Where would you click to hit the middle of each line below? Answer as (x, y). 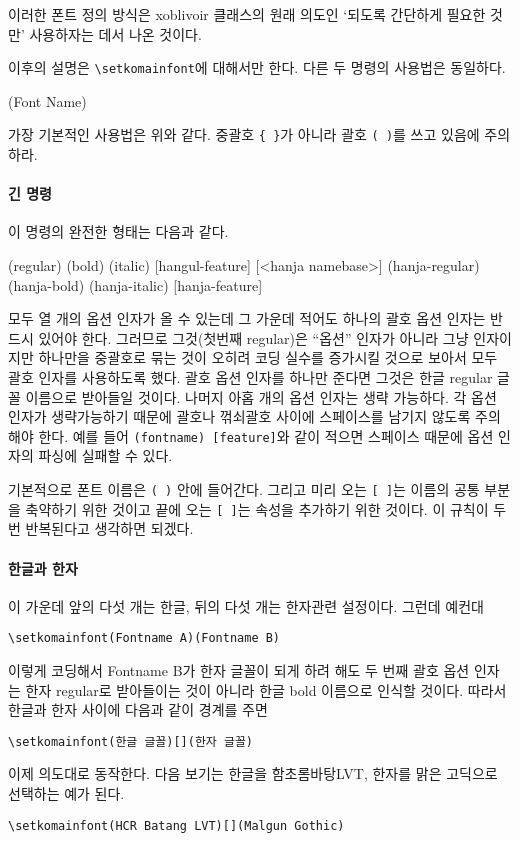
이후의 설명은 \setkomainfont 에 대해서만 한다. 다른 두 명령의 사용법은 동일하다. (257, 67)
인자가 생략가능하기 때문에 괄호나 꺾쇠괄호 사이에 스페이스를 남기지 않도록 (239, 416)
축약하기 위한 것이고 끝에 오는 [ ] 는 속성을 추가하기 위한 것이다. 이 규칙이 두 (266, 508)
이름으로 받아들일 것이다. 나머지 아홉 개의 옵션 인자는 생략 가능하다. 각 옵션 (261, 396)
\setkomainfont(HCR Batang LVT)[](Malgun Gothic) (176, 825)
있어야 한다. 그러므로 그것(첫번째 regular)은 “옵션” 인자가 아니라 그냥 (253, 337)
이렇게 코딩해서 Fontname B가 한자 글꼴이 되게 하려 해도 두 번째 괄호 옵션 (239, 670)
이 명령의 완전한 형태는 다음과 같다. (118, 231)
